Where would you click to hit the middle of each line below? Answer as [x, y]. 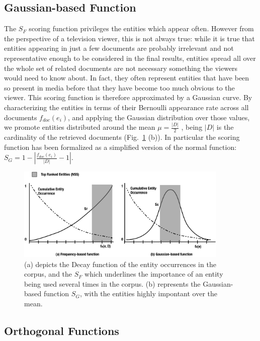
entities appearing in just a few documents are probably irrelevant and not [119, 48]
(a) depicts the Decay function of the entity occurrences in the [120, 264]
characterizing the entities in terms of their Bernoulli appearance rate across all [126, 107]
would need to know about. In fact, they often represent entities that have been [127, 78]
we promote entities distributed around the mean [80, 127]
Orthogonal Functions [62, 330]
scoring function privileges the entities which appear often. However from [141, 28]
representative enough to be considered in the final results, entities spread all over [130, 58]
